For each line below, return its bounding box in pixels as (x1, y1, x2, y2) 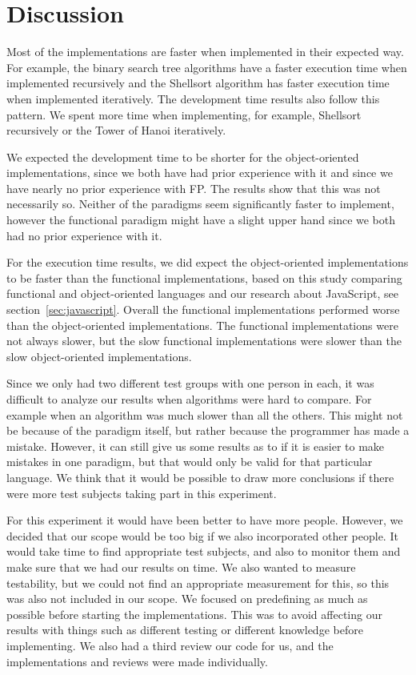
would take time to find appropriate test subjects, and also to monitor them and (6, 543, 401, 560)
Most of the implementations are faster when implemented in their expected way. (6, 43, 404, 60)
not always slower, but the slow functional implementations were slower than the (6, 332, 402, 349)
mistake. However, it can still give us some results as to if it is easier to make (6, 437, 385, 454)
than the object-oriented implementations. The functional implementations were (6, 316, 398, 333)
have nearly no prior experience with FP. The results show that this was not (6, 179, 381, 196)
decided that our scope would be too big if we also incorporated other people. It (6, 527, 398, 544)
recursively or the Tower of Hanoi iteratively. (6, 122, 226, 139)
